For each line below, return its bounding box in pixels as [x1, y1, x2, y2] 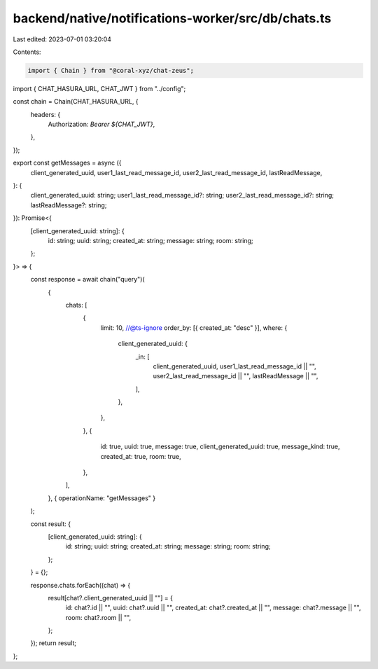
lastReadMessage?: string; [30, 200, 107, 209]
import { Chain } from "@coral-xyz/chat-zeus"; [27, 67, 194, 74]
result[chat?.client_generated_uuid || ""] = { [48, 593, 173, 602]
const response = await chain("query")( [30, 275, 145, 284]
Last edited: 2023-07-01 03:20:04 [13, 35, 112, 43]
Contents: [13, 48, 41, 56]
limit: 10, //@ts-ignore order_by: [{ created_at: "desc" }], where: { [100, 323, 288, 332]
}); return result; [30, 639, 77, 647]
